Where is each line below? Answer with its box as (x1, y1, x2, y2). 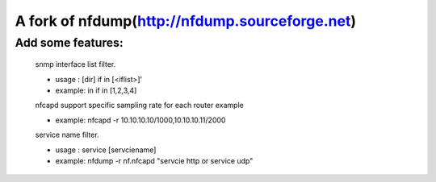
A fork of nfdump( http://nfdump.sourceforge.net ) (15, 12, 357, 30)
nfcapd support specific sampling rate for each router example (35, 101, 244, 110)
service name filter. (35, 130, 100, 140)
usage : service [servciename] (55, 145, 157, 155)
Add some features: (15, 35, 124, 50)
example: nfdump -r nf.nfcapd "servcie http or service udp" (55, 155, 254, 165)
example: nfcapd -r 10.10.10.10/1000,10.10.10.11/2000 (55, 115, 226, 125)
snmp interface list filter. (35, 60, 116, 69)
